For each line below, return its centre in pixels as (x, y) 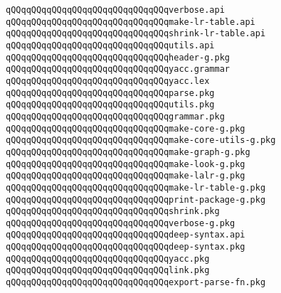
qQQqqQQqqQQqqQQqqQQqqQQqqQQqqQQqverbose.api (115, 10)
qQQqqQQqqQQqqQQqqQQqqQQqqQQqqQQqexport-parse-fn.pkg (136, 283)
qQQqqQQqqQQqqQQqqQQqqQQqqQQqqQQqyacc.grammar (118, 69)
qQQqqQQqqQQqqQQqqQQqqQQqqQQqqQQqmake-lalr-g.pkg (126, 176)
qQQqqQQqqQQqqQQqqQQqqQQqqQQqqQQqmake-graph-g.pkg (128, 152)
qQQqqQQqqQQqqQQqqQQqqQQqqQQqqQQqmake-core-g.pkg (126, 128)
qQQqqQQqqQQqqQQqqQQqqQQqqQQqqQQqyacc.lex (108, 81)
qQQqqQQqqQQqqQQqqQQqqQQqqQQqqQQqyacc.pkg (108, 259)
